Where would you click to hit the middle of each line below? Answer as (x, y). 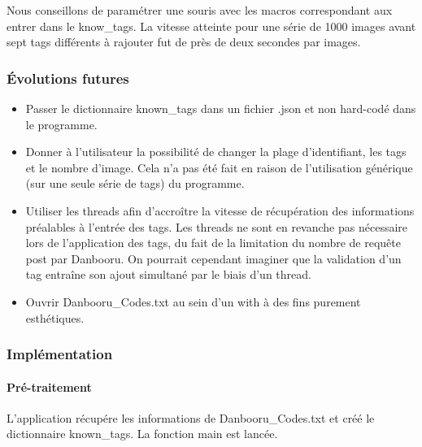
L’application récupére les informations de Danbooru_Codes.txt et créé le (191, 417)
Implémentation (60, 354)
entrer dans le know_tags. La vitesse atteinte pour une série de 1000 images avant (211, 26)
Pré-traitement (49, 386)
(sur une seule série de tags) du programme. (135, 183)
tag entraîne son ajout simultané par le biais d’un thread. (168, 274)
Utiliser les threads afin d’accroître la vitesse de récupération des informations (220, 210)
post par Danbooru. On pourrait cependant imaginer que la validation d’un (213, 258)
